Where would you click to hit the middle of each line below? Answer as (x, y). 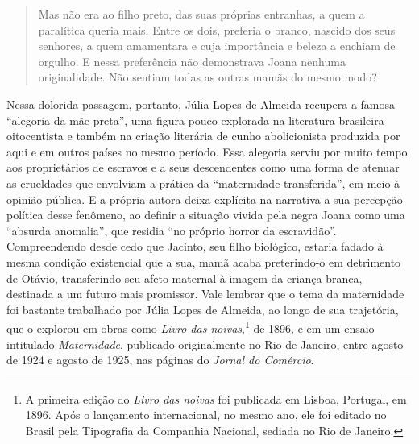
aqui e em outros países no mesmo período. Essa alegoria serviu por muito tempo (207, 151)
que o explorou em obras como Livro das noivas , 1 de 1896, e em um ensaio (191, 327)
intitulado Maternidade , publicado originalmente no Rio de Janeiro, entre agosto (205, 344)
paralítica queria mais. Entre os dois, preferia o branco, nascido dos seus (217, 29)
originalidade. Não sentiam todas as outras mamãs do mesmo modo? (207, 77)
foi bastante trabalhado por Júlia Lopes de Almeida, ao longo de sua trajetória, (203, 309)
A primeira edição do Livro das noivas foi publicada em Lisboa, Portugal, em (216, 398)
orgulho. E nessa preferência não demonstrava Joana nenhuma (192, 61)
